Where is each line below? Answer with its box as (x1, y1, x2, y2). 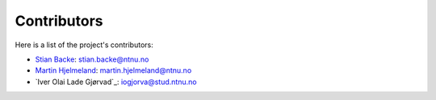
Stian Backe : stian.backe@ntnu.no (35, 54, 149, 64)
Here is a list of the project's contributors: (15, 40, 153, 50)
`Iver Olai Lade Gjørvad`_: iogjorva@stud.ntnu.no (35, 77, 197, 86)
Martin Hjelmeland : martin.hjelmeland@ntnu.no (35, 66, 192, 75)
